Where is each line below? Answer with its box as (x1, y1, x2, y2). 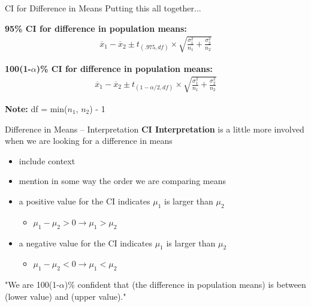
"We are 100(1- (5, 278, 59, 291)
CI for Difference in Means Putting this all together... (5, 2, 201, 14)
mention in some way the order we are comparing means (19, 174, 226, 187)
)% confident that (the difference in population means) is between (64, 278, 306, 291)
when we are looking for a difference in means (5, 134, 173, 147)
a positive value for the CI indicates (19, 194, 150, 207)
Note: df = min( (5, 102, 68, 115)
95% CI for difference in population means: (5, 22, 187, 34)
